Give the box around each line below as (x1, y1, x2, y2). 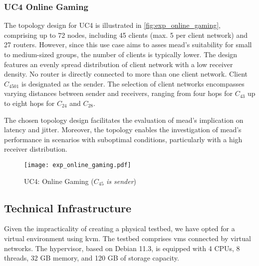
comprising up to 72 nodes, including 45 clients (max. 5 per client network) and (4, 29, 248, 40)
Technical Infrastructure (4, 200, 132, 215)
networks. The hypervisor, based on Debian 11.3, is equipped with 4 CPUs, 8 (4, 243, 240, 253)
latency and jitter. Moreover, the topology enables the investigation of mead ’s (4, 124, 242, 135)
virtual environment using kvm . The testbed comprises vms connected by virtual (4, 233, 251, 243)
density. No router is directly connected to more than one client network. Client (4, 69, 248, 79)
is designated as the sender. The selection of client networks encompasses (21, 78, 245, 89)
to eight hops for (4, 97, 55, 108)
